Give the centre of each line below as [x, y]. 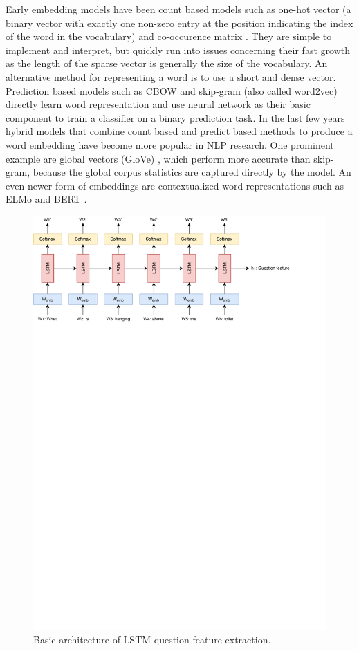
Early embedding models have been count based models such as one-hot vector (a [178, 9]
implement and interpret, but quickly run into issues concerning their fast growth [178, 49]
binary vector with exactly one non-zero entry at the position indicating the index [179, 22]
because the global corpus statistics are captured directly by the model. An [192, 172]
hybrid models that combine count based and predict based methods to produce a [179, 131]
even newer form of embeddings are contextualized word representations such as [175, 185]
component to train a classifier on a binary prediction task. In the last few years [175, 117]
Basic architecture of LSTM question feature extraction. [152, 640]
